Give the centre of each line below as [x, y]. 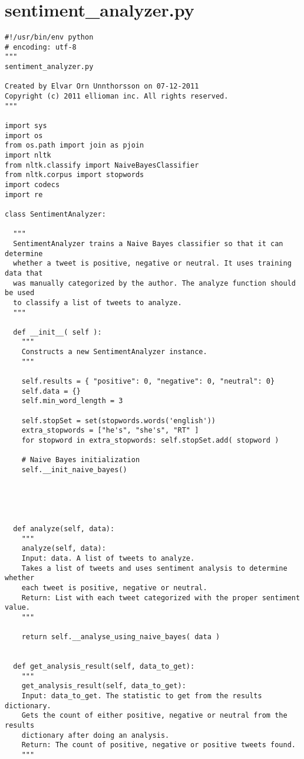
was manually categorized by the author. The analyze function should [154, 283]
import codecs [32, 184]
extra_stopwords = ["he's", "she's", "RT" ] [110, 431]
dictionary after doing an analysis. [95, 735]
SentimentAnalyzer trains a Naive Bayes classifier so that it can [148, 243]
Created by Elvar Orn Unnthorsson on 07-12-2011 [102, 86]
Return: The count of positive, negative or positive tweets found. [158, 745]
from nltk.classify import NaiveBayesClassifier [102, 165]
